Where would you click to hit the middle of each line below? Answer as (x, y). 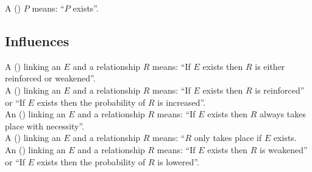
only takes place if (228, 138)
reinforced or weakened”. (50, 78)
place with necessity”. (45, 126)
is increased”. (182, 102)
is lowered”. (178, 161)
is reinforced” (280, 90)
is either (270, 66)
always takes (283, 114)
